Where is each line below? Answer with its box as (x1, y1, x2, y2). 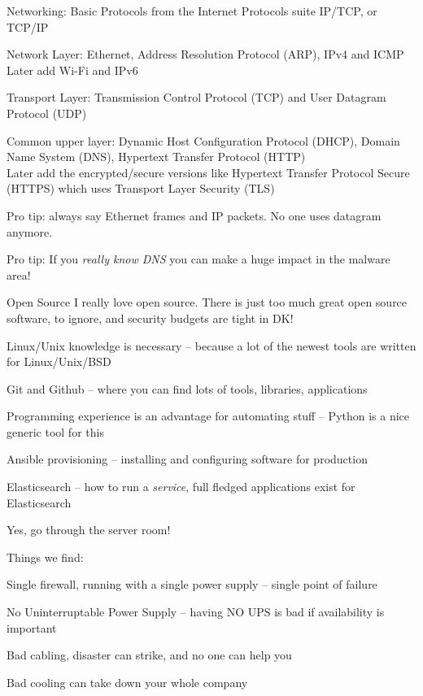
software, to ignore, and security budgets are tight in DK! (7, 309, 294, 326)
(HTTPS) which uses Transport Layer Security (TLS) (7, 180, 275, 197)
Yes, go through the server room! (7, 521, 171, 538)
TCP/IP (7, 18, 49, 35)
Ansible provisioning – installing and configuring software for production (7, 450, 368, 468)
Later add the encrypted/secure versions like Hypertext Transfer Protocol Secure (7, 163, 410, 181)
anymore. (7, 223, 53, 240)
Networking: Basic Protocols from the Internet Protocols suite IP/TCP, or (7, 2, 377, 19)
